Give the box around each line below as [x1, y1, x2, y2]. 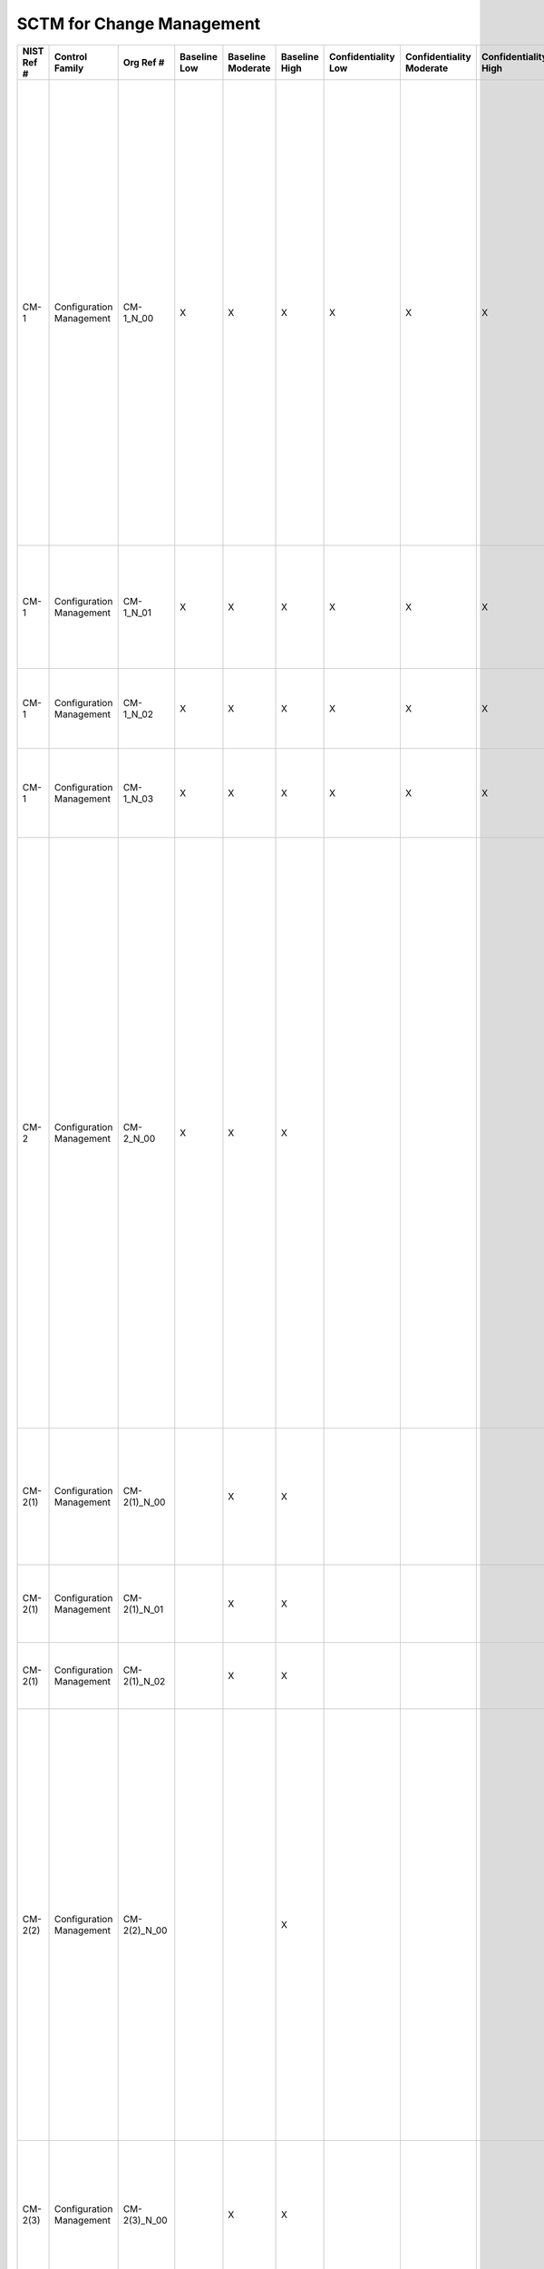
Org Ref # [122, 55, 165, 68]
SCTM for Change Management [16, 14, 261, 34]
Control [53, 50, 88, 63]
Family [53, 62, 84, 74]
